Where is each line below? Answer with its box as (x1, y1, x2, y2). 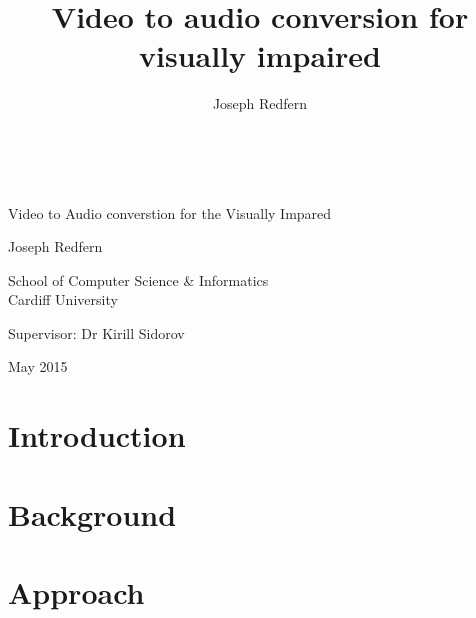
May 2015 (8, 356, 68, 377)
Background (8, 493, 177, 534)
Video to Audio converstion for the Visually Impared (8, 202, 332, 223)
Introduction (8, 415, 186, 456)
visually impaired (139, 35, 381, 76)
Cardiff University (8, 289, 118, 310)
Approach (8, 572, 145, 612)
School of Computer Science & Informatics (8, 269, 269, 290)
